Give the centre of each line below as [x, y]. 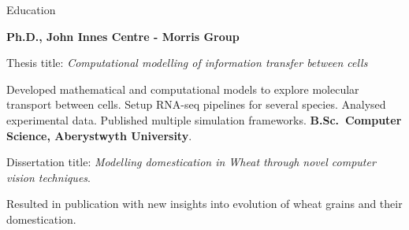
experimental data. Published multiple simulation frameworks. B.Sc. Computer [204, 119]
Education [31, 9]
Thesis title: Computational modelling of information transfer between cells [187, 63]
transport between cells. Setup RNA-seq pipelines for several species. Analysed [196, 104]
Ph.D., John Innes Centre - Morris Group [123, 36]
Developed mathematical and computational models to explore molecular [183, 89]
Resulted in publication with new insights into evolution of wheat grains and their [204, 204]
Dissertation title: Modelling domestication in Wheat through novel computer [191, 162]
